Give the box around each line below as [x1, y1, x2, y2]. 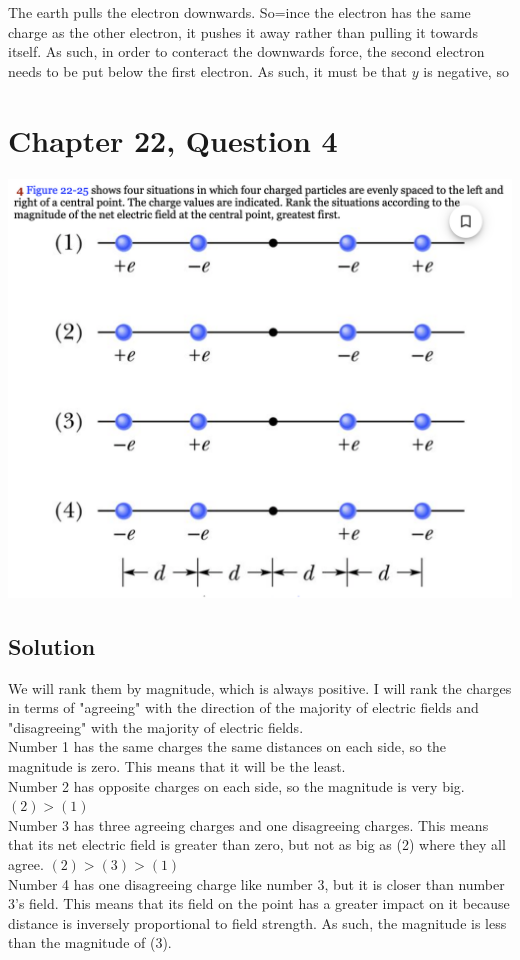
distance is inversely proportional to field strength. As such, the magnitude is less [8, 912, 507, 933]
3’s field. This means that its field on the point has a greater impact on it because [8, 893, 510, 914]
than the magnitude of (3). [8, 932, 172, 953]
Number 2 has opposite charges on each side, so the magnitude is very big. [8, 775, 465, 796]
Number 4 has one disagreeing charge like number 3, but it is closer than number [8, 873, 505, 894]
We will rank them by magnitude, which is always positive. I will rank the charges [8, 677, 512, 698]
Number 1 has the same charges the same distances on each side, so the [8, 736, 447, 757]
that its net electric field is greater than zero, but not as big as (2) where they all [8, 834, 506, 855]
